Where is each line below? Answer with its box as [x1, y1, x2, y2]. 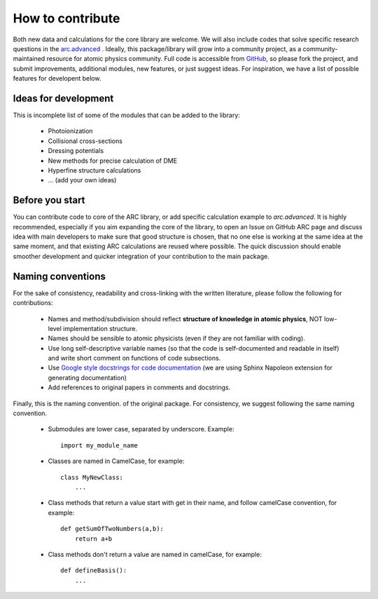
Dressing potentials [48, 147, 104, 155]
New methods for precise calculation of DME [48, 156, 178, 165]
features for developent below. [13, 74, 101, 83]
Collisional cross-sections [48, 137, 122, 145]
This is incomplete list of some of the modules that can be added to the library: [13, 111, 241, 119]
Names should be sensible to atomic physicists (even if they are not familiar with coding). [48, 334, 306, 343]
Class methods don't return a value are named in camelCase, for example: [48, 550, 262, 558]
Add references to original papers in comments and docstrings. [48, 383, 231, 392]
